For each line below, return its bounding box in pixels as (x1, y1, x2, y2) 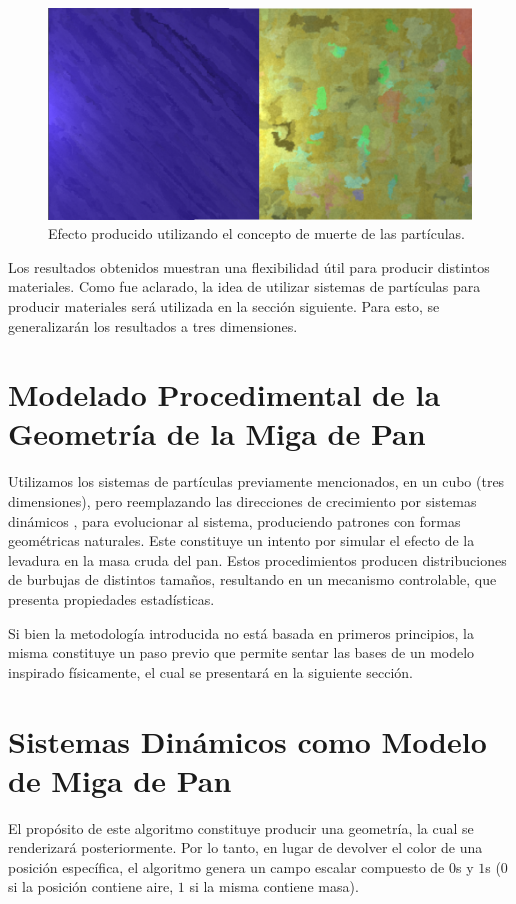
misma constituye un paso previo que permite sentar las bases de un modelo (8, 642, 475, 663)
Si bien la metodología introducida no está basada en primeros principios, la (8, 622, 475, 643)
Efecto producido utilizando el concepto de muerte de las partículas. (48, 223, 465, 244)
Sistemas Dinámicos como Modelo (8, 720, 487, 761)
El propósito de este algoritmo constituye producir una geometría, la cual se (8, 817, 474, 838)
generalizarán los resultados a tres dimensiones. (8, 315, 298, 336)
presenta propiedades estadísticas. (8, 588, 215, 609)
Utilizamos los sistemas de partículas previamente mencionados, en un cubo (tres (8, 471, 505, 492)
